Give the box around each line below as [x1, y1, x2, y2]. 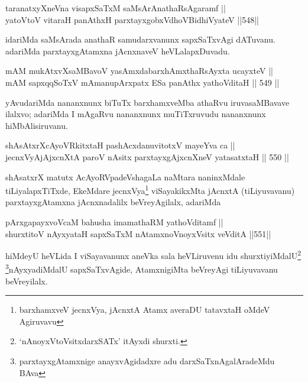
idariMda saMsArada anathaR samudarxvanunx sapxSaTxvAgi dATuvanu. [5, 33, 275, 46]
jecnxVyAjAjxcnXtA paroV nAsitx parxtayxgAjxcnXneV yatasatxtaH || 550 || [5, 150, 289, 163]
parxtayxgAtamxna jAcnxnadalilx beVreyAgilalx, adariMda [5, 196, 221, 208]
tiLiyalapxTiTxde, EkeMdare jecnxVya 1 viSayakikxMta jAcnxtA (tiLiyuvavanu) [5, 183, 295, 196]
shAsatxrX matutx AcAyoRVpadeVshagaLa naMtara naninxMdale [5, 170, 245, 183]
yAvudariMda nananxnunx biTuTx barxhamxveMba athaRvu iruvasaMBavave [5, 96, 290, 108]
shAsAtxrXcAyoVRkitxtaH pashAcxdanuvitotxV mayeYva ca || [5, 139, 235, 151]
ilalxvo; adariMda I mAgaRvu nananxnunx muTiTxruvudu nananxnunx [5, 108, 266, 120]
